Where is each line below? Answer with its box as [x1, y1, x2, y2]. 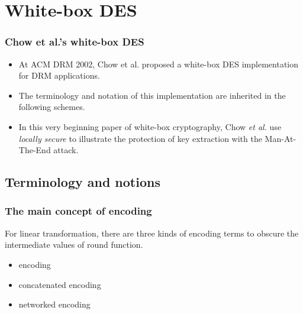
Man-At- [265, 132, 296, 144]
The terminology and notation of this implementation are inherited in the [18, 89, 286, 101]
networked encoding [18, 298, 91, 310]
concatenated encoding [18, 278, 101, 290]
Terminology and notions [5, 173, 160, 191]
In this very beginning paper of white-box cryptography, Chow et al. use [18, 120, 282, 132]
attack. [53, 144, 79, 156]
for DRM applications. [18, 69, 100, 82]
